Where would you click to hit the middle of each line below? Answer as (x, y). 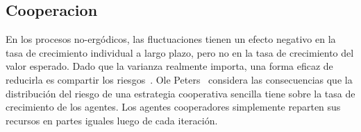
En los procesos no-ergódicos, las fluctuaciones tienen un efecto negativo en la (171, 39)
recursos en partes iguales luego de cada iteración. (112, 120)
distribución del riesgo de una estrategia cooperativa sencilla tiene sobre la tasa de (180, 93)
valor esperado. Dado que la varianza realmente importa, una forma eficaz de (169, 66)
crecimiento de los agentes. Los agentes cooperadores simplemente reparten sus (173, 107)
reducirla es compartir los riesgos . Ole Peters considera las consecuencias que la (179, 79)
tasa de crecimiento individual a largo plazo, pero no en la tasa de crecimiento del (180, 52)
